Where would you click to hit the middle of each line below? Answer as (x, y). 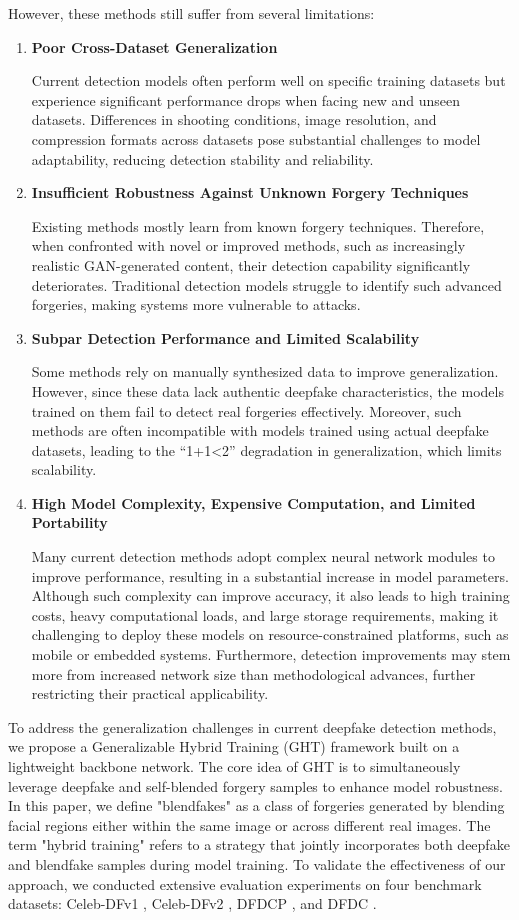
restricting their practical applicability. (150, 693)
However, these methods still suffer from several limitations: (191, 13)
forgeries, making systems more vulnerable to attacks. (196, 304)
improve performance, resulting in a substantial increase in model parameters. (270, 575)
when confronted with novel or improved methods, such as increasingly (248, 245)
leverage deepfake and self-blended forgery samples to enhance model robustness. (255, 785)
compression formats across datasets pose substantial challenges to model (256, 138)
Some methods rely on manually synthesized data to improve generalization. (265, 371)
